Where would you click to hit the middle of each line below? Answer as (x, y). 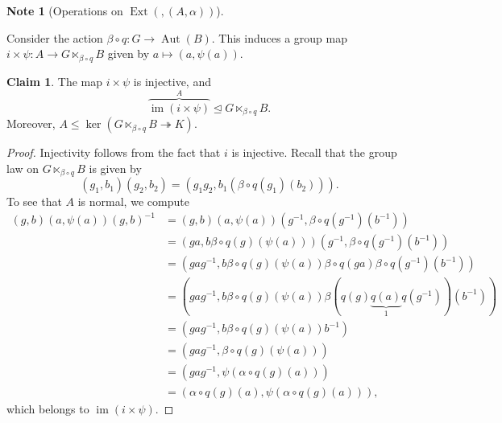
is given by (115, 168)
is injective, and (172, 81)
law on (23, 168)
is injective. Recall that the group (314, 152)
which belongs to (48, 408)
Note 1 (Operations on (65, 10)
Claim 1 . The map (54, 81)
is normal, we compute (133, 201)
